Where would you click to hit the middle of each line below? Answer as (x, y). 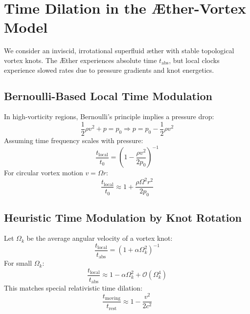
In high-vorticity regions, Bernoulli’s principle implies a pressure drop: (109, 116)
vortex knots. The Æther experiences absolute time (80, 60)
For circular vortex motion (44, 173)
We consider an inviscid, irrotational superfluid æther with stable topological (119, 51)
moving (113, 299)
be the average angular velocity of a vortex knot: (100, 238)
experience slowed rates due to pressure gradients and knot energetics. (109, 70)
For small (18, 263)
